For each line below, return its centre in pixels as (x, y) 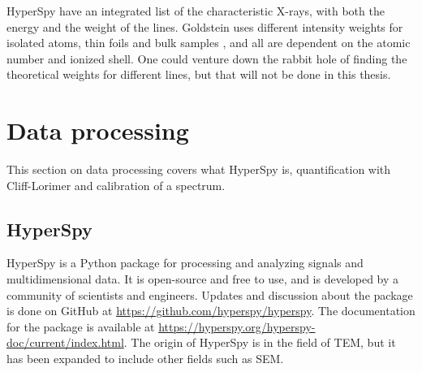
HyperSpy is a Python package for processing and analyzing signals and (185, 263)
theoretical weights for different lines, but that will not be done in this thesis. (199, 74)
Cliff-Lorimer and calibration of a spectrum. (116, 185)
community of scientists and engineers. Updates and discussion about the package (210, 294)
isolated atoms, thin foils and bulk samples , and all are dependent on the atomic (209, 43)
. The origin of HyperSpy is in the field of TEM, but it (260, 342)
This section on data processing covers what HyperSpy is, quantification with (199, 169)
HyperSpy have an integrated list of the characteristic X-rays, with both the (196, 11)
